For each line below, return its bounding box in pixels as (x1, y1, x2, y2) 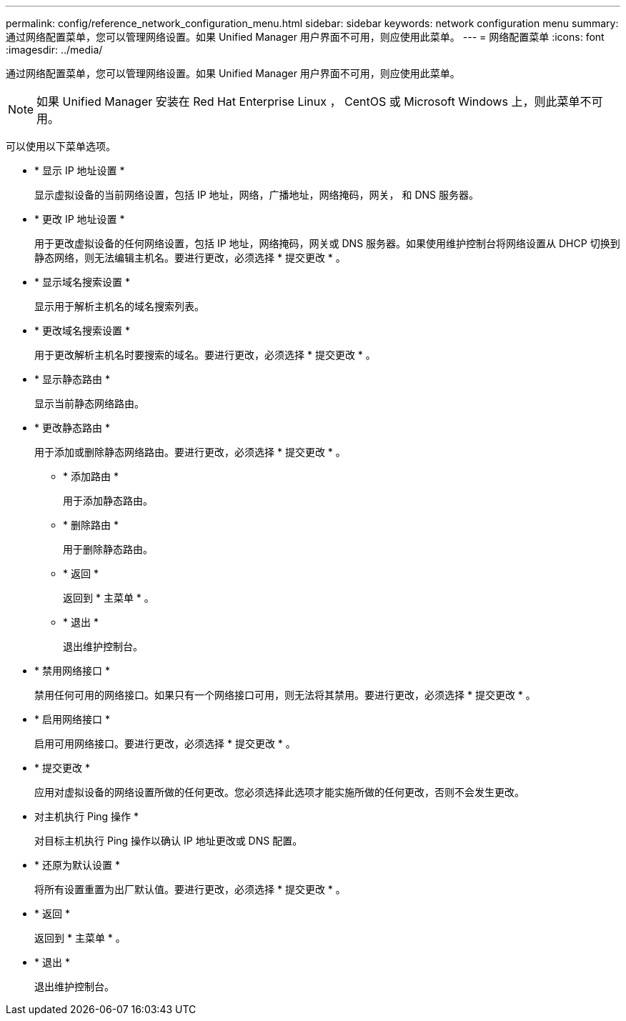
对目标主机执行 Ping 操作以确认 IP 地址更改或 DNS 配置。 (34, 835, 303, 847)
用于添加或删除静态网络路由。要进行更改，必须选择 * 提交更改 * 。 (34, 446, 346, 458)
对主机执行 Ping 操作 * (34, 810, 139, 822)
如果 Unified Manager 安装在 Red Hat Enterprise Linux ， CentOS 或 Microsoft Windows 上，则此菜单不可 (36, 94, 603, 109)
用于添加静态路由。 (63, 494, 153, 507)
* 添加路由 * (63, 470, 119, 482)
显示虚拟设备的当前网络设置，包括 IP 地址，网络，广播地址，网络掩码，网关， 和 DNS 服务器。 (34, 189, 480, 201)
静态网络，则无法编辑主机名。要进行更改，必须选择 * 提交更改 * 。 (34, 251, 346, 264)
